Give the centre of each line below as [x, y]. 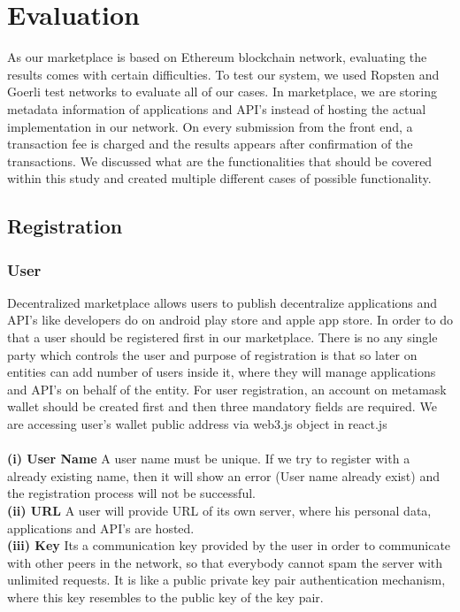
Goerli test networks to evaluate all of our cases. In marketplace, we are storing [222, 92]
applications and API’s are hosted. [101, 528]
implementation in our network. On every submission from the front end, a [210, 126]
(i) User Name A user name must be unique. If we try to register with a [209, 459]
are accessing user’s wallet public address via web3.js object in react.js [197, 424]
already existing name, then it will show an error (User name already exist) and [223, 475]
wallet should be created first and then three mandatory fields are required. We [222, 406]
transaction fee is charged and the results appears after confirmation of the [210, 144]
